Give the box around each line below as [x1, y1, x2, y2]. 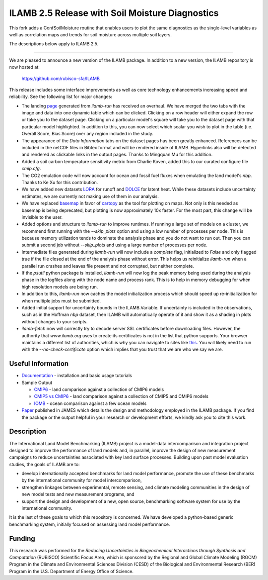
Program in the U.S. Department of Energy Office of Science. [9, 568, 134, 574]
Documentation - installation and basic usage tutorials [21, 373, 132, 379]
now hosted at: [9, 64, 40, 70]
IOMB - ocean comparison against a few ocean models [34, 400, 147, 406]
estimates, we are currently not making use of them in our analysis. [21, 193, 159, 199]
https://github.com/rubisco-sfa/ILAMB [21, 75, 100, 82]
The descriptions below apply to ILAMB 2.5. [9, 41, 99, 47]
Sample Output [21, 380, 53, 386]
